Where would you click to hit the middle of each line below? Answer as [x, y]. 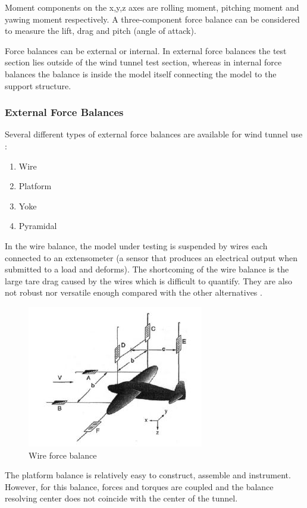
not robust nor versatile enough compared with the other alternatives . [134, 292]
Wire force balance [63, 455]
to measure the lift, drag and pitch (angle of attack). [101, 31]
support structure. [38, 85]
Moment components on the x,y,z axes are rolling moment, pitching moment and [152, 7]
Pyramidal [38, 226]
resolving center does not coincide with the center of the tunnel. [121, 498]
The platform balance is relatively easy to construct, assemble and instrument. [148, 475]
